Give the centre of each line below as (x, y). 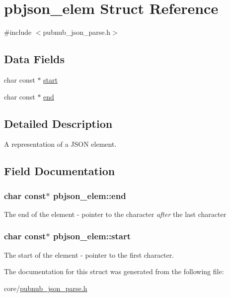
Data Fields (35, 59)
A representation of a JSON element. (60, 144)
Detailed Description (58, 123)
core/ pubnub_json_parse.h (46, 288)
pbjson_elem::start (92, 236)
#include (18, 32)
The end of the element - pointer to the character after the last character (115, 214)
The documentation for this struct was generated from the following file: (114, 271)
